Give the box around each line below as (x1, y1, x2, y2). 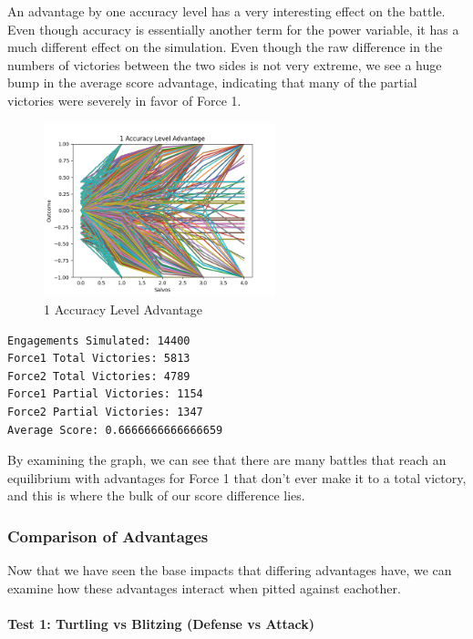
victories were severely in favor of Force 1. (7, 90, 242, 109)
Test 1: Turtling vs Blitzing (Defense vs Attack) (7, 613, 314, 633)
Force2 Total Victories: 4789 (7, 369, 190, 383)
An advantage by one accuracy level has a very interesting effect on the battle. (7, 2, 446, 20)
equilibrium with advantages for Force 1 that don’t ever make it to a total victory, (7, 468, 467, 487)
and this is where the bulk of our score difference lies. (7, 486, 305, 505)
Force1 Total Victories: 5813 (7, 352, 190, 366)
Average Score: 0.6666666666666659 (7, 423, 223, 437)
